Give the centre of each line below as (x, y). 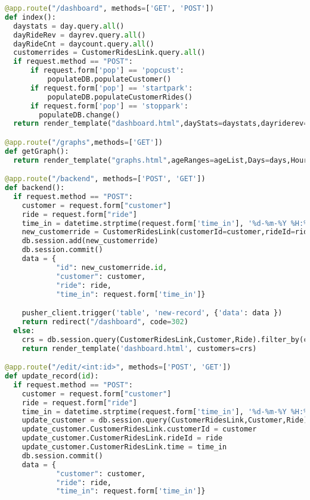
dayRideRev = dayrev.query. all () (80, 35)
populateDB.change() (80, 115)
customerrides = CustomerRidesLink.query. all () (109, 53)
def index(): (30, 17)
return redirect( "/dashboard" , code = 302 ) (105, 322)
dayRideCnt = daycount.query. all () (84, 44)
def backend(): (35, 188)
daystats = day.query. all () (69, 26)
